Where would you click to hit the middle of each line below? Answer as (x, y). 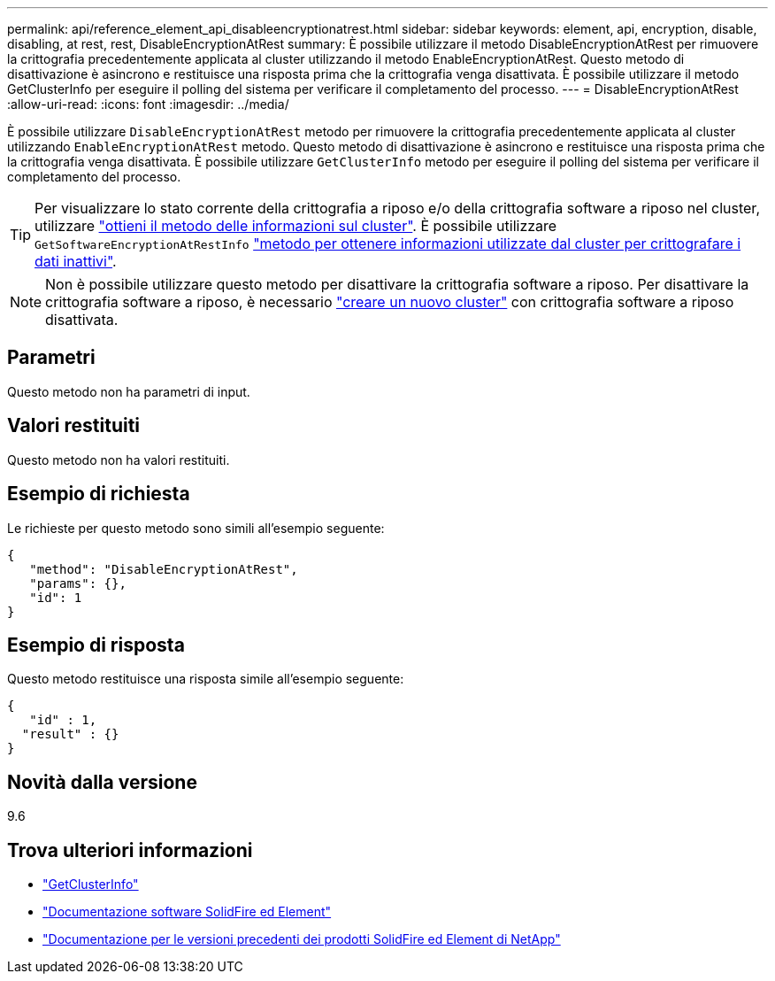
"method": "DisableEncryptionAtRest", (164, 569)
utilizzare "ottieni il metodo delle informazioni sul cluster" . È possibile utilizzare (296, 226)
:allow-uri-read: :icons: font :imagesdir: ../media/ (148, 104)
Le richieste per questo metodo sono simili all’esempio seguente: (196, 528)
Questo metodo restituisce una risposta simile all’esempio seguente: (206, 679)
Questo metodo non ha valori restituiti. (119, 460)
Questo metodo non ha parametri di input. (129, 391)
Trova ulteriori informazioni (130, 850)
